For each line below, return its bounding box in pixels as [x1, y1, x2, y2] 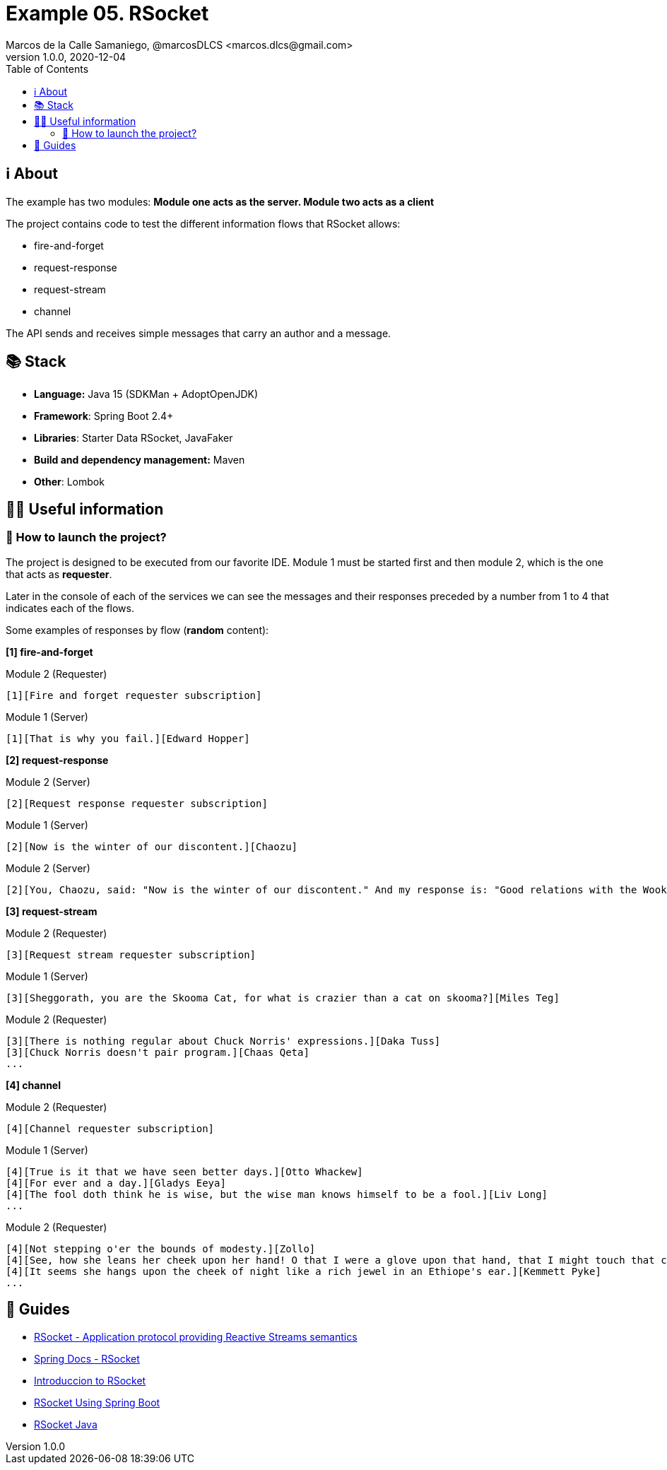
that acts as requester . [6, 568, 112, 580]
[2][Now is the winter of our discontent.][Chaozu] [6, 840, 298, 852]
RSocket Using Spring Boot [34, 1396, 160, 1409]
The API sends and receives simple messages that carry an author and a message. [6, 327, 391, 339]
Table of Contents [6, 62, 89, 75]
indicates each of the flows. [6, 601, 134, 614]
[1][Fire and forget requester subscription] [6, 689, 262, 701]
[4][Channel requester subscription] [6, 1122, 215, 1134]
